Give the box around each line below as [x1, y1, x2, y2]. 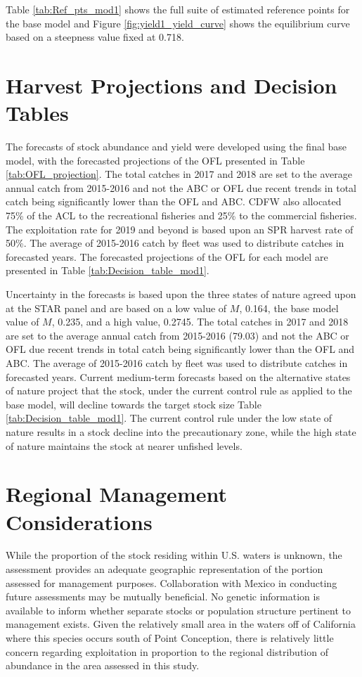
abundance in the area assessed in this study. [6, 658, 200, 673]
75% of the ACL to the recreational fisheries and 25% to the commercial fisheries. [6, 208, 357, 223]
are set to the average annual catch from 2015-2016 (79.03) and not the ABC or [6, 328, 349, 342]
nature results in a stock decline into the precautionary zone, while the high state [6, 424, 356, 439]
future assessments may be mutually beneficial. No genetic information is [6, 589, 320, 604]
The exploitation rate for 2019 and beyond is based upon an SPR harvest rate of [6, 221, 354, 236]
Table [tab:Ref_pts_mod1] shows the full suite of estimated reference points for [6, 2, 350, 16]
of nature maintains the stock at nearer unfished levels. [6, 438, 243, 453]
